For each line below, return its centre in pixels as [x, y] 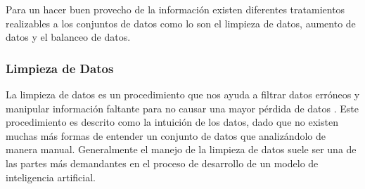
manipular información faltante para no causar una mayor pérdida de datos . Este [182, 108]
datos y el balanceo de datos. [68, 37]
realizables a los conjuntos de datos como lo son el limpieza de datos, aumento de [181, 23]
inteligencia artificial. [51, 177]
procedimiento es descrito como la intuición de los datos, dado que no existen [172, 122]
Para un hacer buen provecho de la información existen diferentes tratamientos [175, 9]
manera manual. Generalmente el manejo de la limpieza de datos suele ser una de [181, 149]
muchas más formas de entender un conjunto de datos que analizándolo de [166, 135]
